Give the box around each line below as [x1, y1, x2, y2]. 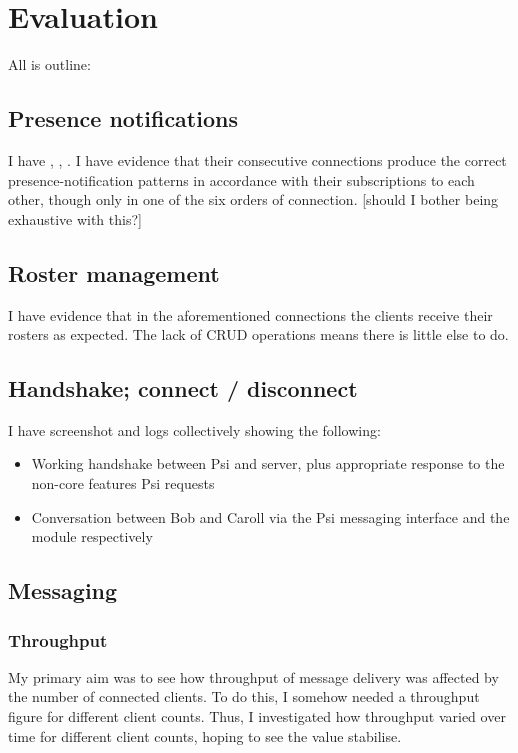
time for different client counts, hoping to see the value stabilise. [8, 725, 402, 746]
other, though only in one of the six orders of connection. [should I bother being [8, 189, 499, 210]
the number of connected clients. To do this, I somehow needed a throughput [8, 686, 480, 707]
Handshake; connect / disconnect [8, 373, 358, 404]
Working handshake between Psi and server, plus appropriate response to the [31, 453, 505, 474]
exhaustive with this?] [8, 208, 142, 229]
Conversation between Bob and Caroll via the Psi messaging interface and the [31, 506, 510, 527]
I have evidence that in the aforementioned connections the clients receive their [8, 304, 493, 325]
